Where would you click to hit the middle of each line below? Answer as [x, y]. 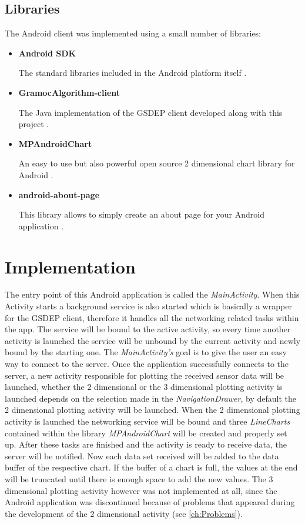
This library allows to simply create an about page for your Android [141, 214]
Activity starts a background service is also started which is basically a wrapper [148, 306]
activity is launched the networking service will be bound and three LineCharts [148, 421]
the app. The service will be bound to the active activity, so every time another [148, 329]
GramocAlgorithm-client [69, 92]
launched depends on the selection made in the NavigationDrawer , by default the [150, 398]
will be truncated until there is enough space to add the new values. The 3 [139, 478]
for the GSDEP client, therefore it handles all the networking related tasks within [152, 317]
